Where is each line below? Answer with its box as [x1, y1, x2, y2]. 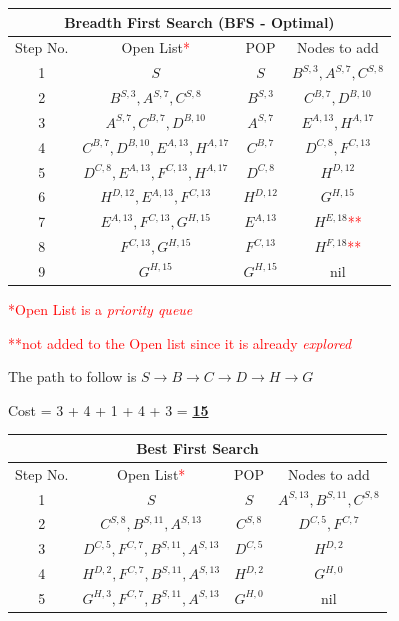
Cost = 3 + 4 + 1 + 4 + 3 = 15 [8, 399, 209, 420]
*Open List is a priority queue [8, 299, 193, 320]
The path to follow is [8, 366, 137, 387]
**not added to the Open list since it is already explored [8, 332, 352, 353]
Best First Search [136, 437, 259, 458]
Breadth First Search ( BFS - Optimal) [64, 11, 335, 32]
